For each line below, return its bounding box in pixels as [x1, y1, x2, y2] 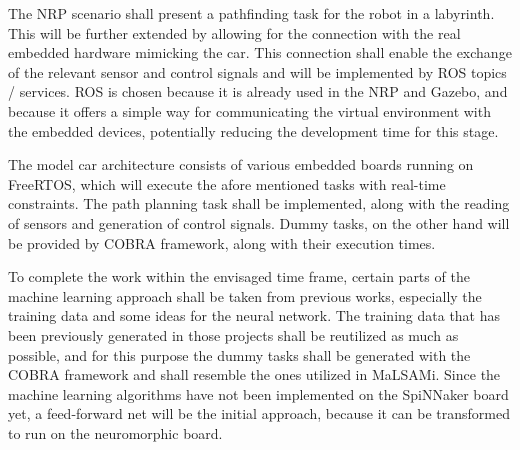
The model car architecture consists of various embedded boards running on [8, 154, 474, 175]
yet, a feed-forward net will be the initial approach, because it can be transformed [8, 403, 511, 424]
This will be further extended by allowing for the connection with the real [8, 22, 461, 43]
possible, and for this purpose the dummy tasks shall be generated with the [8, 344, 471, 365]
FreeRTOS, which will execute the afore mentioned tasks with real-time [8, 173, 446, 194]
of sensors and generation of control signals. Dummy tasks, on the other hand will [8, 212, 510, 233]
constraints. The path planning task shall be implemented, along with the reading [8, 193, 510, 214]
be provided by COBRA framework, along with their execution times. [8, 232, 436, 253]
